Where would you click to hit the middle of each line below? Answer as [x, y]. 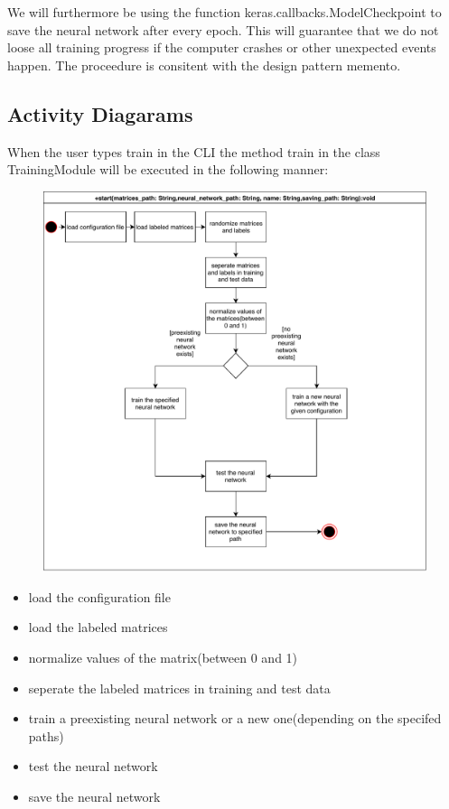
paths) [46, 735]
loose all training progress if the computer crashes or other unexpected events [222, 47]
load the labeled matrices [98, 627]
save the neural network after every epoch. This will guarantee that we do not [223, 29]
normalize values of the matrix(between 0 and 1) [163, 658]
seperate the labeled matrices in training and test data [179, 688]
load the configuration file [99, 596]
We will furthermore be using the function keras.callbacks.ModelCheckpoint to [224, 12]
